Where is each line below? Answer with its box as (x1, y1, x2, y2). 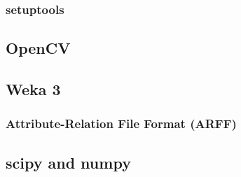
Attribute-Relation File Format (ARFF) (6, 115, 237, 132)
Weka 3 (6, 78, 61, 100)
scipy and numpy (6, 151, 131, 173)
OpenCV (6, 37, 71, 59)
